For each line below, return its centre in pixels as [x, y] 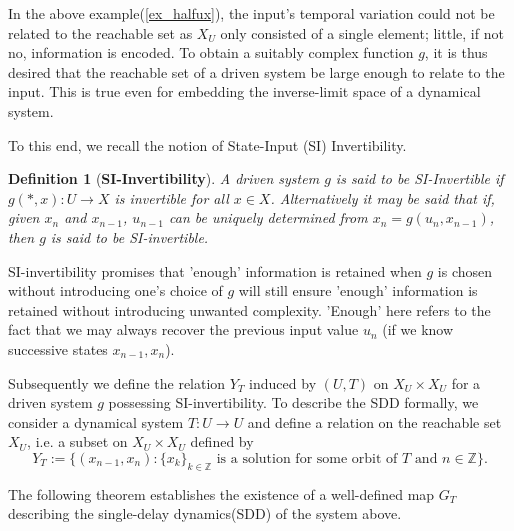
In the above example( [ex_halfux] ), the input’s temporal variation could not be [251, 13]
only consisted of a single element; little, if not [362, 32]
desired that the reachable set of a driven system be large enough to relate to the [256, 71]
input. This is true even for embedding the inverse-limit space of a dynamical [244, 91]
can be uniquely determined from [268, 217]
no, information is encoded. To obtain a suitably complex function [211, 52]
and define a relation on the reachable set [374, 421]
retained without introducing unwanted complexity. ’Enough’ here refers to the [249, 309]
